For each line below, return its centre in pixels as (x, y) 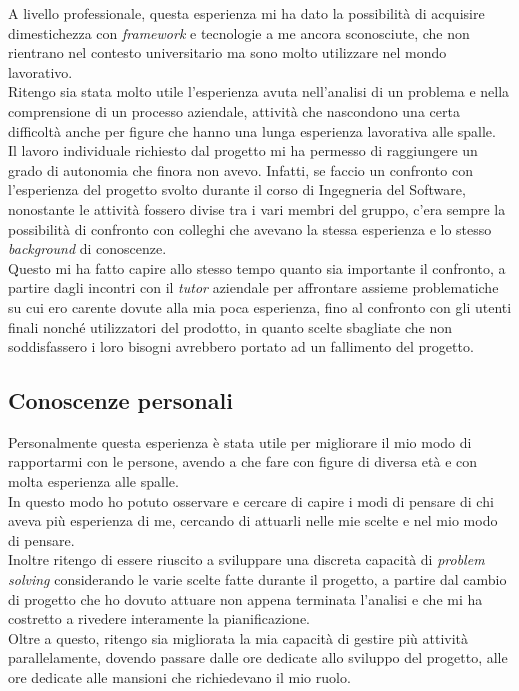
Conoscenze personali (120, 400)
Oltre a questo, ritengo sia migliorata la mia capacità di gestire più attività (238, 637)
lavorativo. (40, 71)
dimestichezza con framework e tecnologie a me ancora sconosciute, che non (239, 32)
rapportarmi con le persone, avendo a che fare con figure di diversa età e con (243, 461)
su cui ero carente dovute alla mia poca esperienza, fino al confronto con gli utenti (260, 306)
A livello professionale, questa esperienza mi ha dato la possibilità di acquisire (246, 13)
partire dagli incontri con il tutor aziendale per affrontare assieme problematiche (253, 287)
